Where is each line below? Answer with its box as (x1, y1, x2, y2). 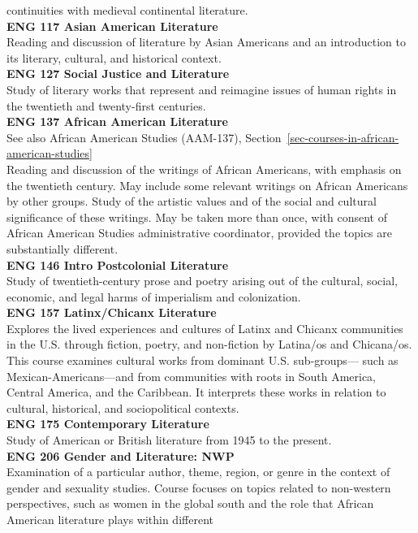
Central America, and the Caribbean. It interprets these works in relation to (6, 383, 386, 401)
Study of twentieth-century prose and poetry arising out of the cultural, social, (6, 272, 398, 289)
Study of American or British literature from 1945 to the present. (6, 431, 332, 448)
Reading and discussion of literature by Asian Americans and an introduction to (6, 33, 406, 50)
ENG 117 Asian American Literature (6, 17, 218, 34)
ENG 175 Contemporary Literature (6, 415, 209, 432)
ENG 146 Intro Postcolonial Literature (6, 256, 229, 273)
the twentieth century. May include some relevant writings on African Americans (6, 176, 408, 193)
